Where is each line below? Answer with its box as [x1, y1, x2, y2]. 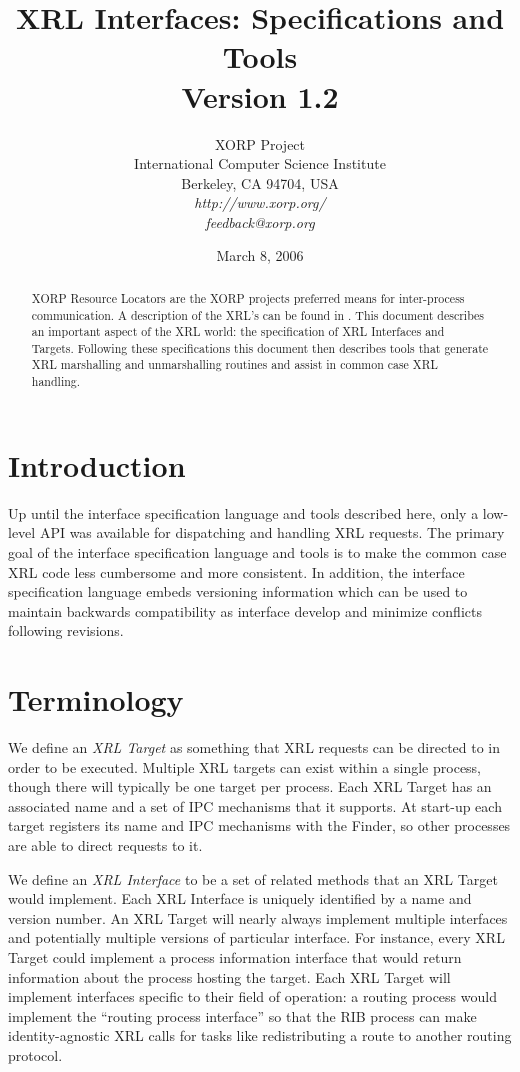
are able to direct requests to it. [8, 834, 203, 855]
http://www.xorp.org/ [194, 192, 326, 213]
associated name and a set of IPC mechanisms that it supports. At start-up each [8, 795, 502, 816]
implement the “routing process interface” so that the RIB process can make [8, 1005, 477, 1026]
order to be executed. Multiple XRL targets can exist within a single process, [8, 756, 482, 777]
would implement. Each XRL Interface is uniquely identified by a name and [8, 888, 472, 909]
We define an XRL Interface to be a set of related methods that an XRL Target [8, 868, 498, 889]
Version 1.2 [181, 75, 339, 116]
